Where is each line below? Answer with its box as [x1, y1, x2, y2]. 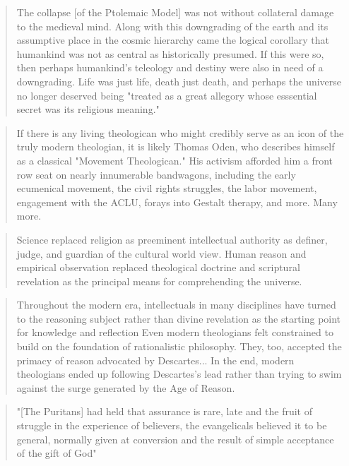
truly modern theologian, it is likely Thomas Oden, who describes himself [16, 139, 335, 154]
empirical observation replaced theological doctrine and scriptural [16, 260, 300, 275]
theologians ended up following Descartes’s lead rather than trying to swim [16, 366, 342, 381]
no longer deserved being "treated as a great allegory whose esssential [16, 88, 317, 102]
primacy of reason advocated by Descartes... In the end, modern [16, 352, 295, 367]
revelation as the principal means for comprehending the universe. [16, 273, 302, 288]
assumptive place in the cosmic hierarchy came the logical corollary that [16, 32, 329, 47]
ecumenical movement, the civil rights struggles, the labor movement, [16, 181, 317, 196]
